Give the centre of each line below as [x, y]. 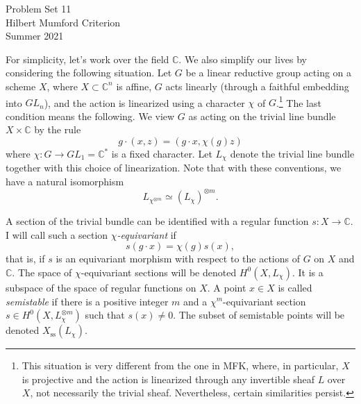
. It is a [308, 272]
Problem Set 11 [39, 8]
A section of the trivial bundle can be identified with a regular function [157, 221]
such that [105, 315]
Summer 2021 [35, 36]
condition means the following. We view [90, 116]
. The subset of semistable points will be [259, 315]
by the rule [58, 129]
